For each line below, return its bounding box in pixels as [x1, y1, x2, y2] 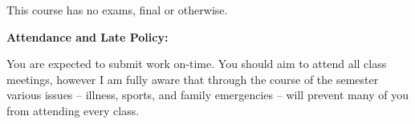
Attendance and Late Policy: [6, 28, 169, 45]
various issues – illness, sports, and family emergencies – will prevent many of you [6, 86, 409, 103]
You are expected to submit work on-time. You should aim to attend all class [6, 55, 387, 72]
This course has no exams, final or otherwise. [6, 2, 228, 18]
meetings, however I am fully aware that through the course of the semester [6, 70, 379, 87]
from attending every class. [6, 102, 140, 118]
